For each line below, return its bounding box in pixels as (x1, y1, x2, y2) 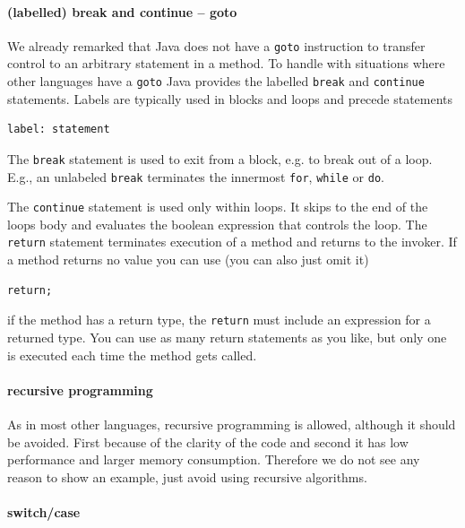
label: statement (7, 123, 110, 136)
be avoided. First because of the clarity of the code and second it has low (7, 432, 409, 451)
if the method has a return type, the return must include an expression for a (7, 310, 431, 329)
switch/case (7, 502, 81, 521)
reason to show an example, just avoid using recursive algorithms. (7, 467, 367, 486)
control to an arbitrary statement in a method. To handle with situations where (7, 54, 445, 73)
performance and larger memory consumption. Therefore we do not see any (7, 450, 420, 469)
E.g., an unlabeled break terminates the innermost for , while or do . (7, 167, 384, 186)
